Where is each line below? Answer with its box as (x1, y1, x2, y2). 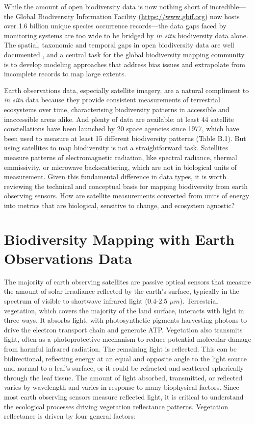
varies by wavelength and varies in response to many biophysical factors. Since (4, 382, 239, 392)
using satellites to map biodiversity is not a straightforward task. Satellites (4, 142, 228, 153)
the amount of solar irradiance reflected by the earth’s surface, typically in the (4, 286, 239, 296)
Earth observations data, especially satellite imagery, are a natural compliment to (4, 85, 249, 95)
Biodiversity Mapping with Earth (4, 229, 235, 249)
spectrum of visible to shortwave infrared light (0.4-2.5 (4, 295, 168, 306)
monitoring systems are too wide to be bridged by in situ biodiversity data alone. (4, 30, 248, 40)
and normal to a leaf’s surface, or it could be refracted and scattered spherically (4, 363, 244, 373)
